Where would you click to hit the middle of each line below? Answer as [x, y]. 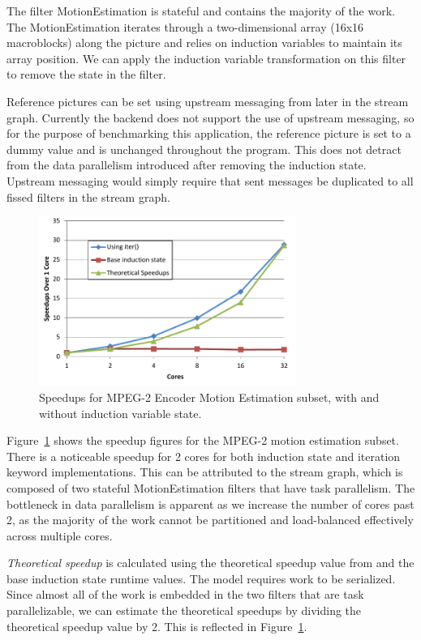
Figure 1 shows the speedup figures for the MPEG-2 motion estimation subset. [203, 440]
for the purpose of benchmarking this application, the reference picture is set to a [209, 133]
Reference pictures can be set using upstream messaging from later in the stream [208, 101]
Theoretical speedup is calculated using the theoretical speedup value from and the [210, 563]
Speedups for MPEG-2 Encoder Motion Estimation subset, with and [209, 397]
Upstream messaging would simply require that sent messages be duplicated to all [210, 180]
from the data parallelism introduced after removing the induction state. [187, 165]
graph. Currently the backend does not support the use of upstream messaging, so [210, 117]
